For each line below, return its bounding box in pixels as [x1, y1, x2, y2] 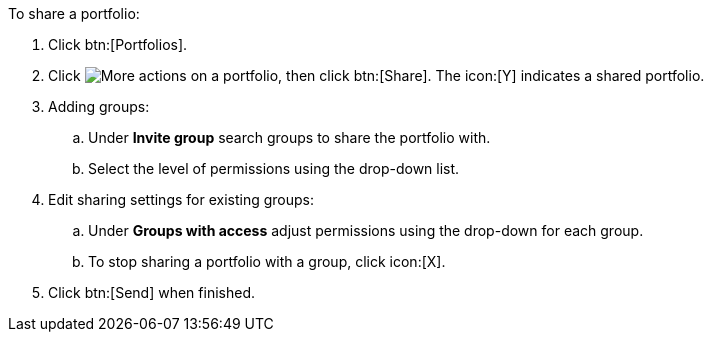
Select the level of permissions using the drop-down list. [88, 160, 460, 177]
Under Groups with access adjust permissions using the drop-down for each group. [88, 222, 644, 239]
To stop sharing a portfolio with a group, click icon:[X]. [88, 253, 446, 270]
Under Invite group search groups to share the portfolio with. [88, 129, 491, 146]
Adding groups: [48, 98, 150, 115]
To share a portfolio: [8, 5, 140, 22]
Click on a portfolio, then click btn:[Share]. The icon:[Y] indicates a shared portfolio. [48, 67, 705, 84]
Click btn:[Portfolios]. [48, 36, 188, 53]
